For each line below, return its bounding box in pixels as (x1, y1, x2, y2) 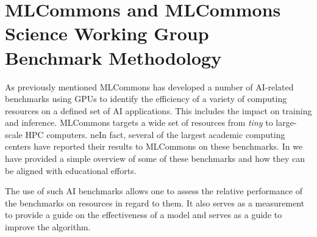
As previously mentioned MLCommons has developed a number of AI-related (5, 80, 294, 93)
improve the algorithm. (5, 221, 91, 233)
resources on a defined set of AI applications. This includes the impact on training (5, 104, 312, 117)
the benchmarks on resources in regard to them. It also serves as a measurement (5, 196, 305, 209)
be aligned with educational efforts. (5, 164, 137, 177)
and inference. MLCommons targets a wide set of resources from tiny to (5, 116, 273, 129)
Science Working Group (5, 21, 209, 46)
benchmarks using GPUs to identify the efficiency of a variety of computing (5, 92, 287, 105)
